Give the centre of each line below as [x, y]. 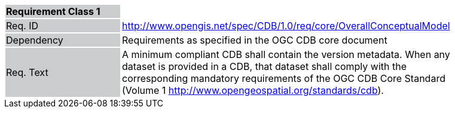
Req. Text [27, 72]
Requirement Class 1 [53, 11]
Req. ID [22, 26]
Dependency [35, 40]
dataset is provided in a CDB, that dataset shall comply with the [264, 66]
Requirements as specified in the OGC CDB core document [255, 40]
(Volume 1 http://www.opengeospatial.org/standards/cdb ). [253, 90]
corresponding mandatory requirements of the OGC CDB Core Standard [284, 78]
